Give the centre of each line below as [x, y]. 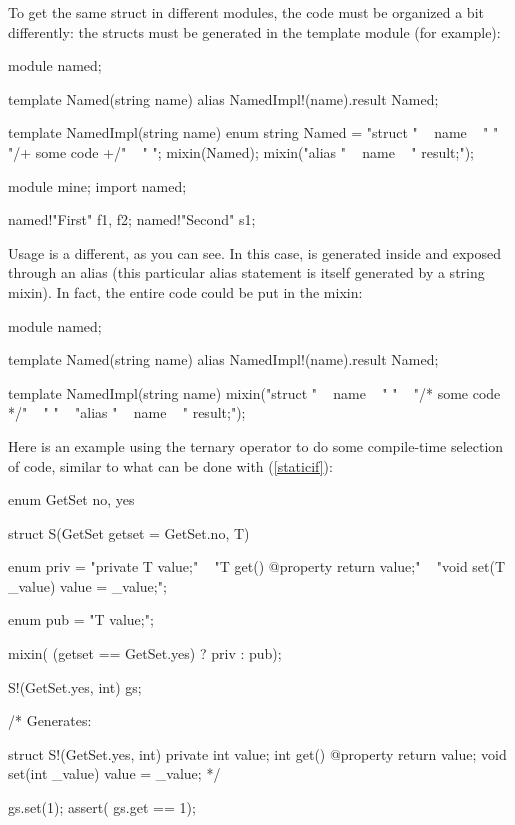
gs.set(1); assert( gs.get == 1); [102, 807]
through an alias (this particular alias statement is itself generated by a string [246, 272]
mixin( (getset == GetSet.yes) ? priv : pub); [145, 653]
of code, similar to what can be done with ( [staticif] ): [170, 465]
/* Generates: [50, 720]
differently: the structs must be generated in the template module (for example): [254, 31]
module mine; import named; [97, 185]
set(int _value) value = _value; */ [114, 773]
